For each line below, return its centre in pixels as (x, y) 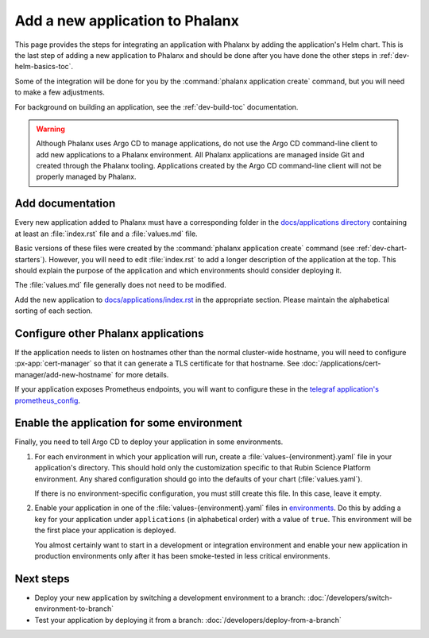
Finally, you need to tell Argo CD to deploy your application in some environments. (149, 442)
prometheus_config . (48, 400)
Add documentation (65, 204)
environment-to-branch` (74, 609)
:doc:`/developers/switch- (350, 597)
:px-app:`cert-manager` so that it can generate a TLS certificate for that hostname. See (157, 363)
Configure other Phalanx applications (109, 333)
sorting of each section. (54, 311)
